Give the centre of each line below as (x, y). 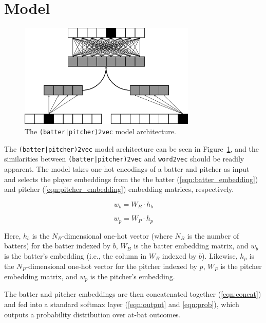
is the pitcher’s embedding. (132, 276)
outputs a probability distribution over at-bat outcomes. (92, 314)
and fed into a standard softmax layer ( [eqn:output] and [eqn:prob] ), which (122, 304)
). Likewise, (220, 255)
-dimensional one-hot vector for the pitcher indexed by (111, 266)
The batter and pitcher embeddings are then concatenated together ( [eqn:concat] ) (133, 294)
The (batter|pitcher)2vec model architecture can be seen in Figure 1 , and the (131, 148)
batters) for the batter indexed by (58, 246)
